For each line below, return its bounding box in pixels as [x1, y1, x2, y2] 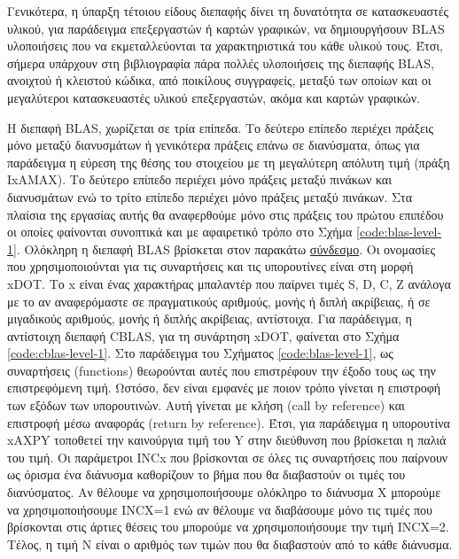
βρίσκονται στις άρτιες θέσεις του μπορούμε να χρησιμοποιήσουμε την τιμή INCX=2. [7, 517, 449, 536]
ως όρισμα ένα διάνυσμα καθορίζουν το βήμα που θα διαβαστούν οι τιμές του [7, 465, 406, 484]
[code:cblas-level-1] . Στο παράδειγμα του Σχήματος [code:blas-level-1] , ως [7, 344, 393, 362]
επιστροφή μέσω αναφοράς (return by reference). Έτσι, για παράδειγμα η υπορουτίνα [7, 413, 450, 431]
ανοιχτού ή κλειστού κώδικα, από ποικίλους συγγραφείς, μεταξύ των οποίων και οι [7, 71, 432, 89]
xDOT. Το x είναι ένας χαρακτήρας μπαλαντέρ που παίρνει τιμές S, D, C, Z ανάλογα [7, 274, 451, 292]
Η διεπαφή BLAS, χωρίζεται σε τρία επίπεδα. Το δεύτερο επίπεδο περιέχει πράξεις [7, 118, 434, 136]
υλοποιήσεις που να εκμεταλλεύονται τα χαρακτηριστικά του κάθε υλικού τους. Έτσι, [7, 36, 443, 55]
